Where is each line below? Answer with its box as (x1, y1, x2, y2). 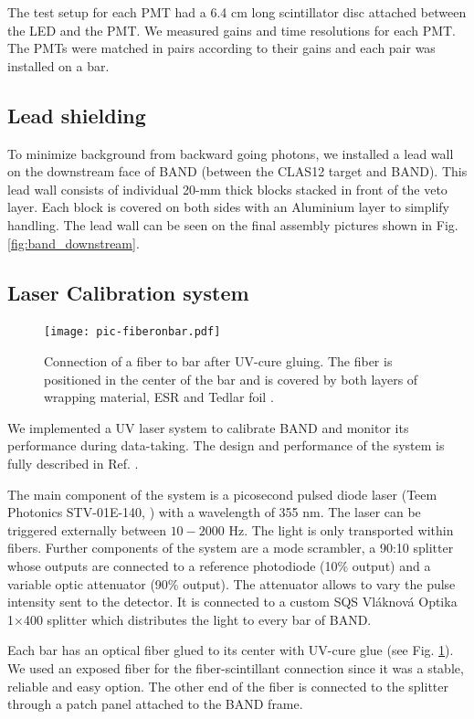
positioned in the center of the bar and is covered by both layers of (44, 369, 418, 388)
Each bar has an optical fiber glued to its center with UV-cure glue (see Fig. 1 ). (7, 640, 454, 660)
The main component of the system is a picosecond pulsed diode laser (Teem (7, 484, 437, 503)
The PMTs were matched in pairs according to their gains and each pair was (7, 38, 436, 58)
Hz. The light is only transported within (228, 520, 454, 539)
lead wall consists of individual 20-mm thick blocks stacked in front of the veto (7, 179, 448, 198)
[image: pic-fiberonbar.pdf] (44, 325, 221, 339)
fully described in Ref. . (7, 453, 139, 472)
